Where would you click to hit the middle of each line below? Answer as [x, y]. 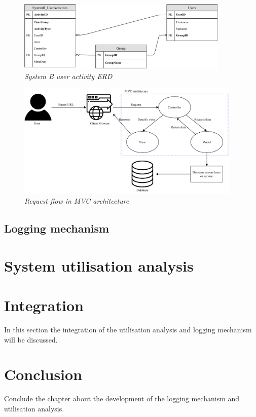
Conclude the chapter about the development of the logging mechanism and [122, 399]
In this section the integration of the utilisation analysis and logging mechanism [128, 329]
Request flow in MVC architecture [77, 201]
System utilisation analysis [99, 265]
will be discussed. [31, 339]
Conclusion [43, 374]
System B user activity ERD [68, 76]
